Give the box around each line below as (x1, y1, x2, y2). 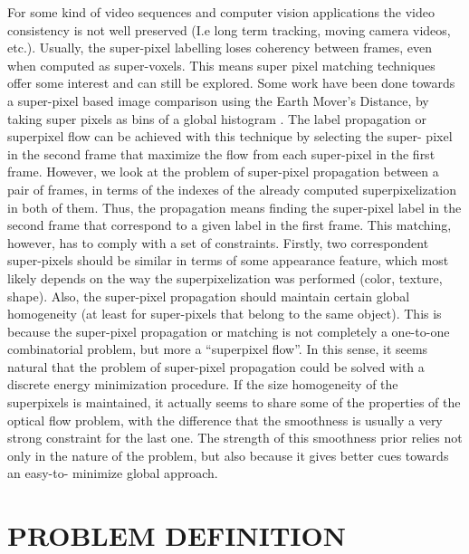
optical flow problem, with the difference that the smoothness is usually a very (7, 410, 443, 429)
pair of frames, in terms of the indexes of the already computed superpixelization (7, 179, 456, 198)
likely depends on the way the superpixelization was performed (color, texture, (7, 268, 443, 287)
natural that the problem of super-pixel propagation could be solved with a (7, 357, 425, 376)
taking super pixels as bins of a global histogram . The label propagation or (7, 109, 426, 128)
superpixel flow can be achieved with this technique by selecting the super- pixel (7, 127, 453, 146)
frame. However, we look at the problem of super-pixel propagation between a (7, 162, 439, 181)
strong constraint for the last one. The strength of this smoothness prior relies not (7, 428, 463, 447)
